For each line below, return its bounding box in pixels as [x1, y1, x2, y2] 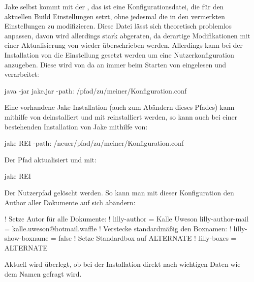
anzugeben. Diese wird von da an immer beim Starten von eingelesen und [4, 59, 226, 69]
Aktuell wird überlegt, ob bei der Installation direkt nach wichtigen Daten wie [4, 259, 241, 269]
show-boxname [4, 233, 49, 243]
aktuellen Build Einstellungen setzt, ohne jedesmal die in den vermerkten [4, 11, 225, 21]
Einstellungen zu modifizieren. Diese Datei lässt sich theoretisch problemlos [4, 21, 232, 31]
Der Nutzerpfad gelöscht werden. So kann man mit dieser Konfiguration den [4, 187, 234, 197]
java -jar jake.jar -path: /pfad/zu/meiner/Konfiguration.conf [4, 85, 187, 95]
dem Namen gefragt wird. [4, 269, 82, 279]
